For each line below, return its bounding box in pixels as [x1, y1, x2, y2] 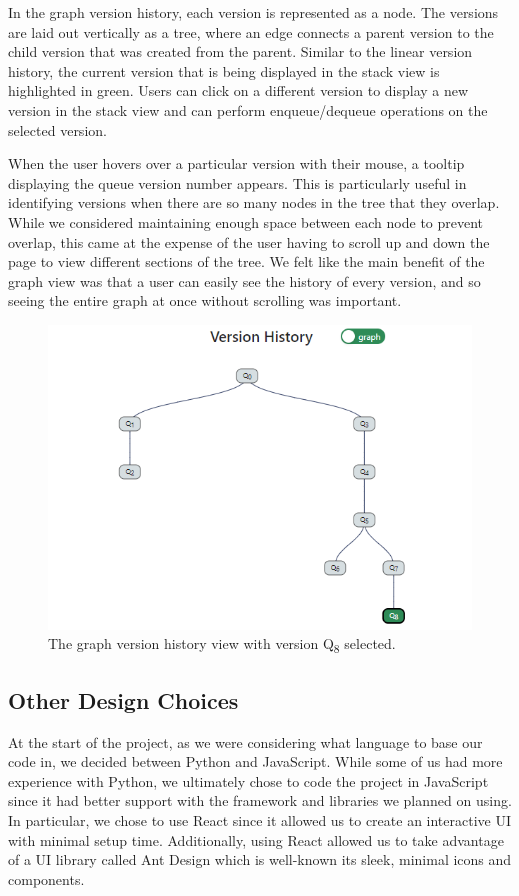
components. [8, 868, 85, 889]
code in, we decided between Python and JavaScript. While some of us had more [8, 751, 503, 772]
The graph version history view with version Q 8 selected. [48, 633, 396, 657]
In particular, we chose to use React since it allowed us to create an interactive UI [8, 809, 512, 830]
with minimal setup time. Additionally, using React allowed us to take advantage [8, 829, 504, 850]
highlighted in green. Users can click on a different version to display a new [8, 80, 469, 101]
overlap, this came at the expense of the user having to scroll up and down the [8, 231, 490, 252]
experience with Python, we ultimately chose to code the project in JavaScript [8, 770, 489, 791]
